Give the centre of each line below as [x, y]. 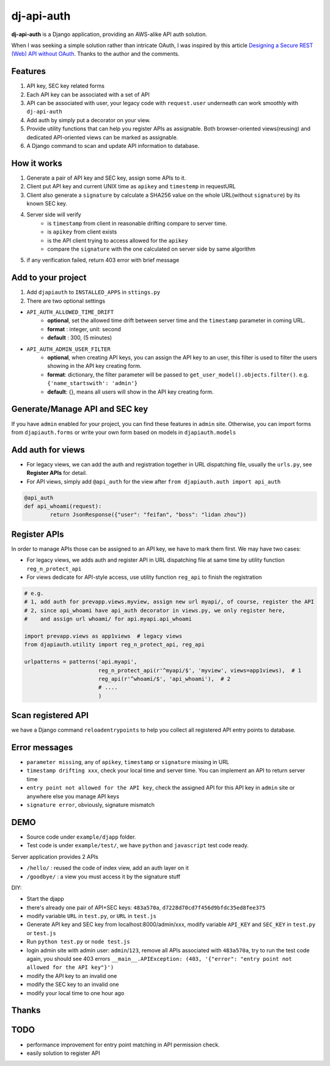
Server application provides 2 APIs [55, 856]
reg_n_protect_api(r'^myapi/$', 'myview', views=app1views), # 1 [200, 670]
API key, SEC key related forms [66, 86]
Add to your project [49, 278]
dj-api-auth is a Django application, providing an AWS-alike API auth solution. [109, 34]
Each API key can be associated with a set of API [88, 94]
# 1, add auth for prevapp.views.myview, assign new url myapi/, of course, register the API [169, 602]
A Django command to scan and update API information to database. [113, 145]
